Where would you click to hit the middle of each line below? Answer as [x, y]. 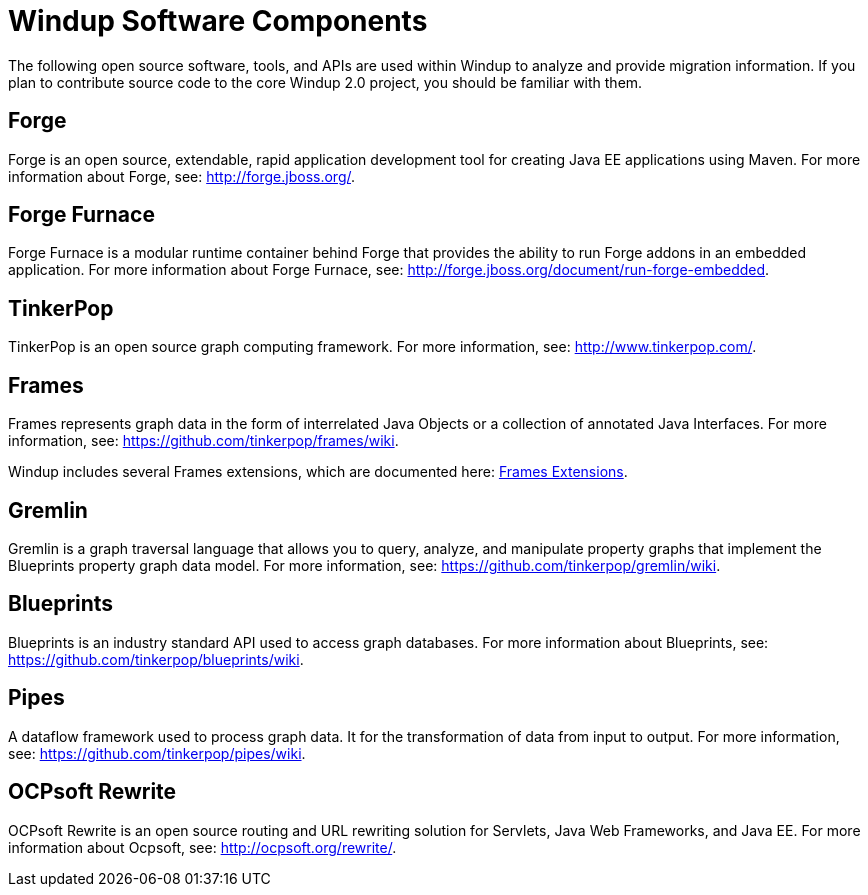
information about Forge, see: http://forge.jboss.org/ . [182, 176]
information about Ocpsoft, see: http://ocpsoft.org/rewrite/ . [202, 847]
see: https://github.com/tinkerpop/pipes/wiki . [157, 753]
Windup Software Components [218, 21]
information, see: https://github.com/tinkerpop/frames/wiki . [203, 441]
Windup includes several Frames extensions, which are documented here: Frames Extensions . [318, 472]
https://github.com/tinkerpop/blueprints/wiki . [156, 659]
